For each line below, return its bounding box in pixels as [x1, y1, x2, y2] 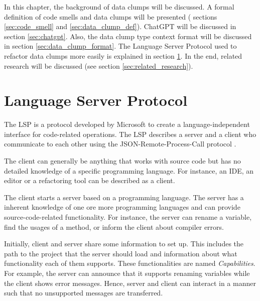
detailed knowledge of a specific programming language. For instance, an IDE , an [4, 165, 254, 176]
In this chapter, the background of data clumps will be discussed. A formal [4, 2, 234, 12]
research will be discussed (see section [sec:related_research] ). [4, 60, 193, 71]
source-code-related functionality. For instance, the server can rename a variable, [4, 212, 252, 222]
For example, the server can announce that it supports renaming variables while [4, 268, 250, 278]
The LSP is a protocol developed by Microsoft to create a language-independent [4, 119, 250, 129]
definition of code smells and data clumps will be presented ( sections [4, 11, 217, 22]
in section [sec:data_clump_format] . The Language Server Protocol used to [4, 41, 237, 51]
